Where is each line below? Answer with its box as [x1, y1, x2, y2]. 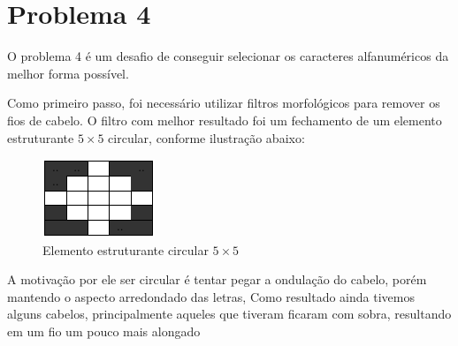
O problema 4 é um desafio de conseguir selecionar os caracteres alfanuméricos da [7, 47, 449, 65]
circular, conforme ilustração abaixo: [108, 128, 305, 147]
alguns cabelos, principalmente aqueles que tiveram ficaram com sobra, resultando [7, 305, 452, 323]
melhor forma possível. [7, 64, 129, 82]
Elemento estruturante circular [42, 240, 209, 259]
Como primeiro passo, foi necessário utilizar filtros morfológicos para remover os [7, 94, 440, 112]
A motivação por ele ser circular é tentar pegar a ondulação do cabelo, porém [7, 270, 427, 289]
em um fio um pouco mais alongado [7, 322, 201, 341]
